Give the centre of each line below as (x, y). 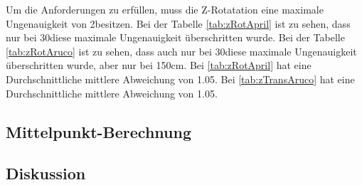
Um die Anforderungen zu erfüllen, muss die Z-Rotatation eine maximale (165, 9)
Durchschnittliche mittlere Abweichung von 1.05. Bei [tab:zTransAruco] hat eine (180, 79)
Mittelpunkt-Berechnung (99, 131)
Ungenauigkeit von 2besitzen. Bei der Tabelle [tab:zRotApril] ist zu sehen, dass (178, 23)
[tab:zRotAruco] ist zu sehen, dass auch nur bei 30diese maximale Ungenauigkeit (181, 51)
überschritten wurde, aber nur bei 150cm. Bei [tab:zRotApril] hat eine (159, 65)
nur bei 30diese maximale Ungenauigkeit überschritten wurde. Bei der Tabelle (175, 37)
